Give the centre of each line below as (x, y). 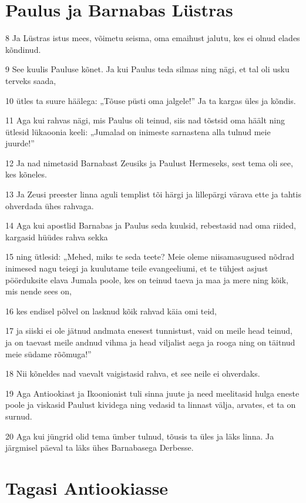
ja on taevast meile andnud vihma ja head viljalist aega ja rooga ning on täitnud (150, 342)
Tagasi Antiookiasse (87, 487)
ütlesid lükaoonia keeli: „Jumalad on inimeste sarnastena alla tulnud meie (138, 131)
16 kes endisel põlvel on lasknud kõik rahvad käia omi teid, (111, 311)
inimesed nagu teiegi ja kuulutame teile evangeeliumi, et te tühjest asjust (137, 268)
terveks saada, (31, 80)
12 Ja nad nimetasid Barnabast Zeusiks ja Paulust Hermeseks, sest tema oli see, (149, 162)
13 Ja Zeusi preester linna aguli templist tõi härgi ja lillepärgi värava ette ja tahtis (153, 194)
